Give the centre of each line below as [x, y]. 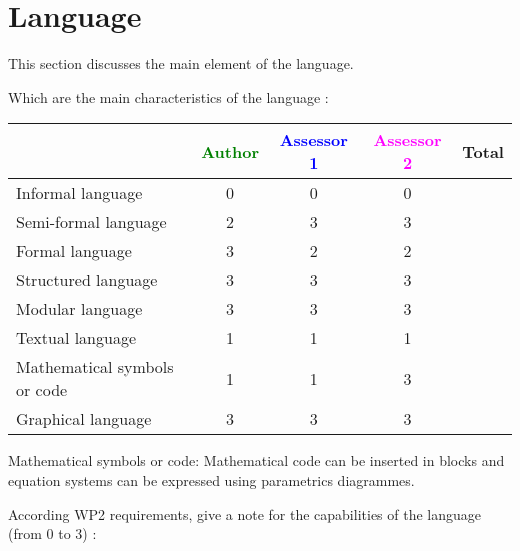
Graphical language [84, 419]
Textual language [76, 338]
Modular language [79, 309]
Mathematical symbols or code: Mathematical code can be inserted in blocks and [256, 460]
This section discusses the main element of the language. [181, 63]
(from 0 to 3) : [52, 533]
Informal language [79, 193]
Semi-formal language [91, 222]
